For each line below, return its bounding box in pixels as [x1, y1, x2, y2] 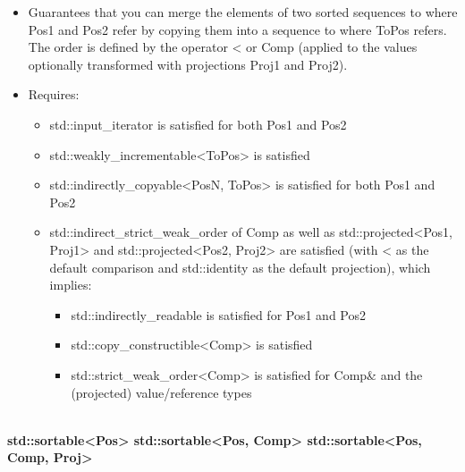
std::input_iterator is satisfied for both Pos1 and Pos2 [49, 114, 347, 133]
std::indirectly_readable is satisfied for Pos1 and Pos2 [71, 305, 366, 324]
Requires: [28, 85, 80, 104]
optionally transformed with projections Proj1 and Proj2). [28, 55, 348, 73]
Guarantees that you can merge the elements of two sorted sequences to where [28, 3, 458, 21]
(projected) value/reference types [71, 383, 252, 401]
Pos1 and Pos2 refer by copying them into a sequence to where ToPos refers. [28, 20, 447, 38]
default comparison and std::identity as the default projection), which [49, 257, 431, 276]
